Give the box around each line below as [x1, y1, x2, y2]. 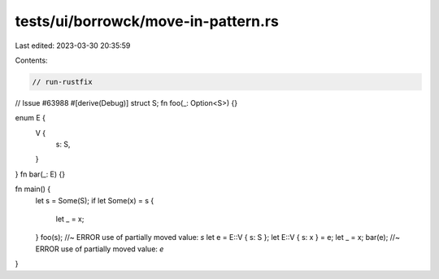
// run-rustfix [32, 77, 93, 86]
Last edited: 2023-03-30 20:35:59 [15, 41, 131, 50]
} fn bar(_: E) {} [15, 169, 65, 179]
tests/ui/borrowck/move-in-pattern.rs [15, 12, 280, 30]
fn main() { [15, 184, 51, 194]
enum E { [15, 113, 46, 123]
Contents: [15, 55, 48, 65]
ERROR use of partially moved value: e [35, 244, 164, 254]
